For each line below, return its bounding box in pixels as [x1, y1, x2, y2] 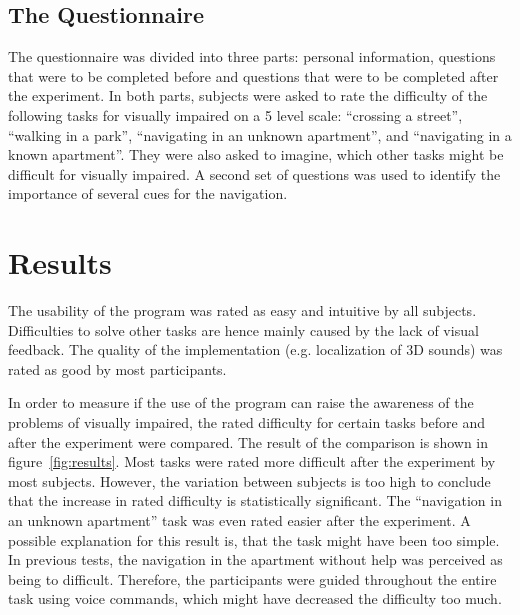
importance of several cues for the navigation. [8, 183, 288, 204]
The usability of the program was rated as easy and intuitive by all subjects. [8, 300, 477, 321]
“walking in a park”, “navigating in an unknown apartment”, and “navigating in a [8, 124, 512, 145]
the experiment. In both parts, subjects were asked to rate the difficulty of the [8, 85, 488, 106]
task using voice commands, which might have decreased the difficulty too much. [8, 588, 502, 609]
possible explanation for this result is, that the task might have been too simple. [8, 529, 500, 550]
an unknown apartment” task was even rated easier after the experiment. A [8, 510, 471, 531]
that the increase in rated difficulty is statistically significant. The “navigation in [8, 490, 502, 511]
